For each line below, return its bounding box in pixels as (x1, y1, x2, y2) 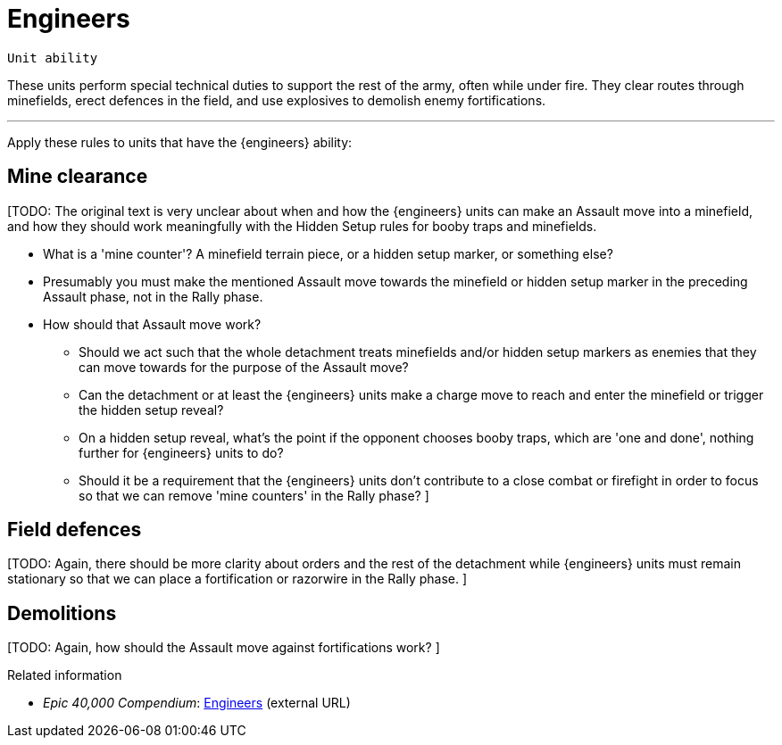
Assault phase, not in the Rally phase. (43, 288, 263, 304)
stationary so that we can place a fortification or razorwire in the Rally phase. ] (7, 571, 468, 587)
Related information (7, 667, 122, 683)
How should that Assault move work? (43, 316, 262, 332)
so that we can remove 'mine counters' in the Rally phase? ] (79, 487, 429, 503)
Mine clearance (7, 165, 148, 188)
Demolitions (7, 601, 117, 625)
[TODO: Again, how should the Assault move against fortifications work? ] (7, 640, 440, 656)
